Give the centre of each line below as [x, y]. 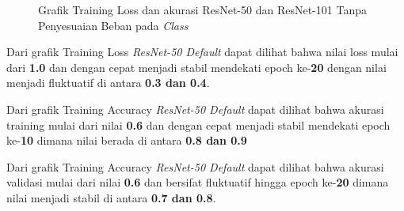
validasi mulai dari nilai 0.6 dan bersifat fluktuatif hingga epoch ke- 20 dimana [198, 182]
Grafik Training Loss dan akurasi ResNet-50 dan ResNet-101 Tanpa [202, 9]
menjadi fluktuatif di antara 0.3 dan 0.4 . [108, 83]
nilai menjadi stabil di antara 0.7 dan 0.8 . [111, 197]
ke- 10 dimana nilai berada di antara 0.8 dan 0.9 [127, 140]
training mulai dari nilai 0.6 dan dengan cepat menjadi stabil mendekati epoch [198, 124]
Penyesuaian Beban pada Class [113, 25]
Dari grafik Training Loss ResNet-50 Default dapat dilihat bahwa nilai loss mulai [202, 52]
